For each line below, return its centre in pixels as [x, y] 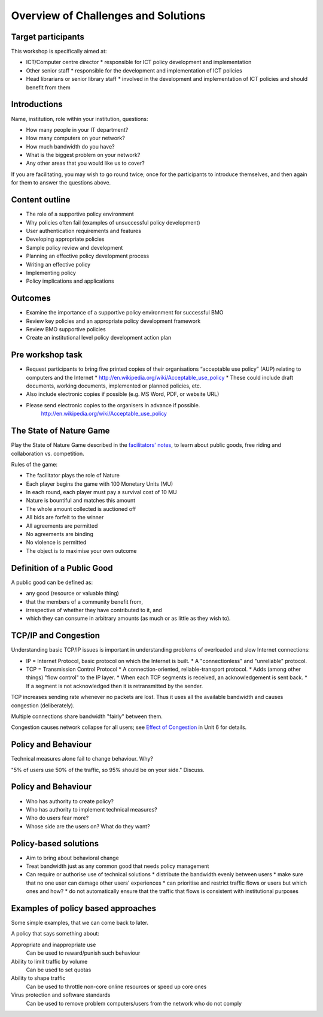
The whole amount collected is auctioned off [81, 509]
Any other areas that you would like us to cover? [85, 163]
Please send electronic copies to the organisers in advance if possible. [113, 405]
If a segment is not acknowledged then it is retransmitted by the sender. [115, 686]
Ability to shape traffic [38, 978]
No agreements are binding [60, 534]
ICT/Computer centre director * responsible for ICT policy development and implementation [139, 62]
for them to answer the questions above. [61, 183]
